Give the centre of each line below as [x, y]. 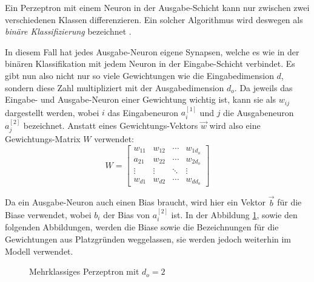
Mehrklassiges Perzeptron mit [84, 271]
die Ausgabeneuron [259, 112]
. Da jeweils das [263, 87]
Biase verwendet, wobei [48, 215]
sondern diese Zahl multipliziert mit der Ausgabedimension [115, 87]
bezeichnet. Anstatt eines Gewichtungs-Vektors [111, 125]
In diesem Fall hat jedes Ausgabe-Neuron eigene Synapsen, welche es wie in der [152, 51]
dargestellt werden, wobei [52, 112]
